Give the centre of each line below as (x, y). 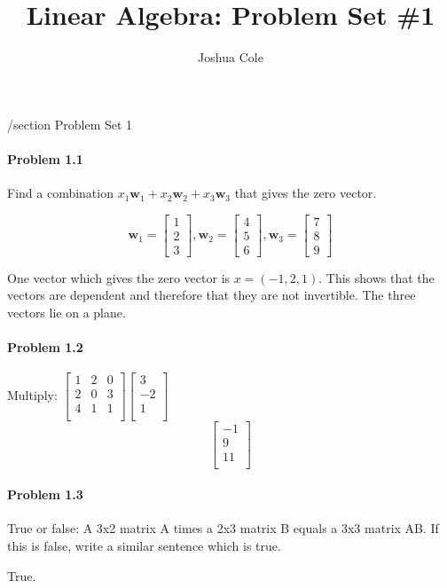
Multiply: (32, 394)
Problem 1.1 (45, 158)
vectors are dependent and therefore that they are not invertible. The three (212, 295)
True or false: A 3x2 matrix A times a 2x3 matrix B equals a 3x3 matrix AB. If (223, 528)
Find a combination (60, 193)
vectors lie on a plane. (67, 312)
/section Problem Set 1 (70, 124)
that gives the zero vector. (306, 193)
